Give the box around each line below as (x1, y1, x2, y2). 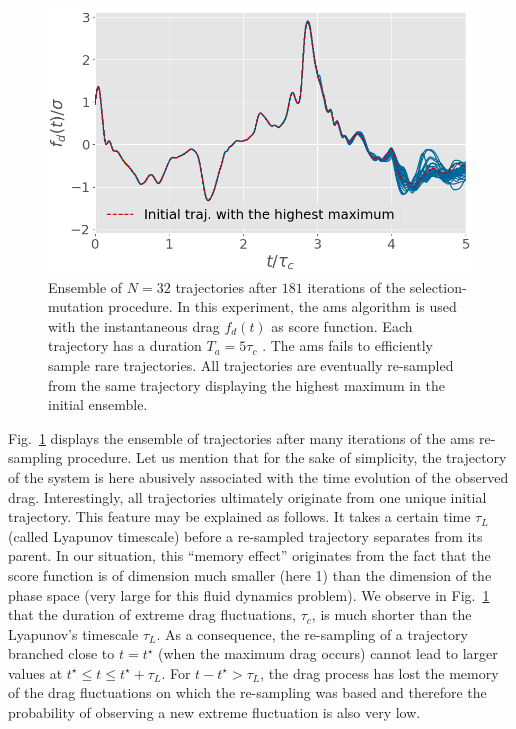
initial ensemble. (48, 394, 148, 415)
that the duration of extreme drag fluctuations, (8, 604, 297, 625)
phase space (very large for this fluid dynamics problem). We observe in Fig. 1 (8, 584, 490, 605)
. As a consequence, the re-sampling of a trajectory (156, 623, 468, 644)
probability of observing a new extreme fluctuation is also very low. (8, 702, 421, 723)
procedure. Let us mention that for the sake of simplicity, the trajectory (67, 447, 507, 468)
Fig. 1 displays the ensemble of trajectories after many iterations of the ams (8, 427, 475, 448)
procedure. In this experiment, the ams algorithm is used (108, 296, 457, 317)
